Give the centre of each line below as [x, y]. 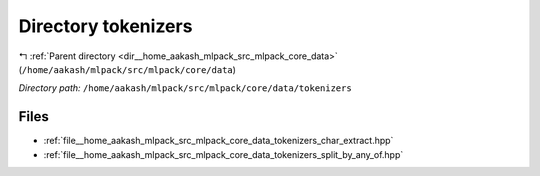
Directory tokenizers [105, 26]
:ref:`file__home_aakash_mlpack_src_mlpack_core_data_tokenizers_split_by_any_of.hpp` [223, 154]
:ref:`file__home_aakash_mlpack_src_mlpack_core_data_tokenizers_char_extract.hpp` [218, 141]
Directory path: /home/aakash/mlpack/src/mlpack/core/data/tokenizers [185, 88]
